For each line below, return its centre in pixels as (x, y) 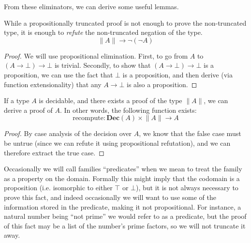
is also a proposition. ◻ (162, 84)
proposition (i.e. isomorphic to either (58, 188)
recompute (88, 118)
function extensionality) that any (53, 84)
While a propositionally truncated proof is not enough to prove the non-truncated (125, 23)
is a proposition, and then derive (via (177, 74)
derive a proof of (28, 110)
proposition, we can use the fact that (59, 74)
